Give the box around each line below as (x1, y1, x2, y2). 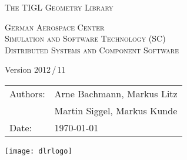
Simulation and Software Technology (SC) (5, 32, 166, 45)
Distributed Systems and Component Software (5, 43, 179, 56)
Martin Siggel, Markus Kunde (54, 103, 178, 117)
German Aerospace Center (5, 21, 105, 33)
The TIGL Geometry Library (5, 1, 113, 13)
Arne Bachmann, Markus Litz (54, 86, 178, 100)
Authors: (9, 86, 45, 100)
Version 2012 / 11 (5, 63, 66, 76)
